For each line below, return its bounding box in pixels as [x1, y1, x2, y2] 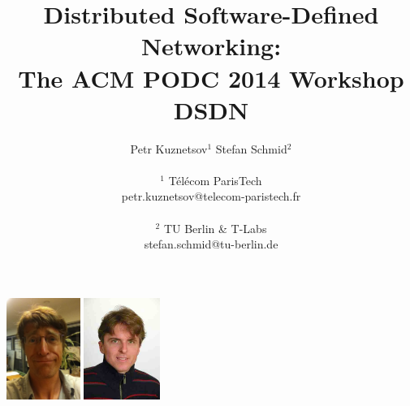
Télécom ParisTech [168, 171, 262, 188]
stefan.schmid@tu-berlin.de [144, 235, 278, 253]
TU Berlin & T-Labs [163, 219, 267, 236]
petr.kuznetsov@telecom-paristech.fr [121, 188, 301, 205]
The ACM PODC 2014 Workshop [18, 61, 404, 94]
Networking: [140, 29, 282, 63]
